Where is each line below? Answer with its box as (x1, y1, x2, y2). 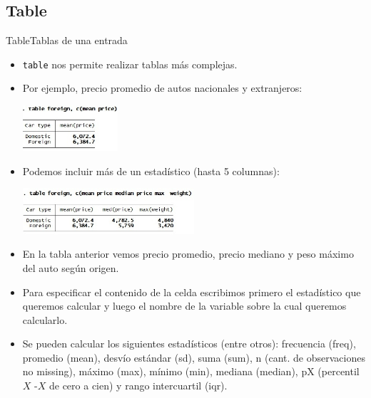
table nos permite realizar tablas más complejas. (22, 56, 238, 71)
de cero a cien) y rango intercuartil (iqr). (49, 378, 228, 393)
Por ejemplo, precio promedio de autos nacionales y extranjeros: (22, 80, 303, 95)
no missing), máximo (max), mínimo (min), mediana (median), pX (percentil (22, 364, 360, 379)
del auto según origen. (22, 260, 119, 275)
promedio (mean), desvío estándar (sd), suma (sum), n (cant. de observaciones (22, 350, 365, 365)
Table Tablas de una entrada (6, 33, 128, 48)
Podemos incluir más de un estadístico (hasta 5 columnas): (22, 163, 280, 178)
